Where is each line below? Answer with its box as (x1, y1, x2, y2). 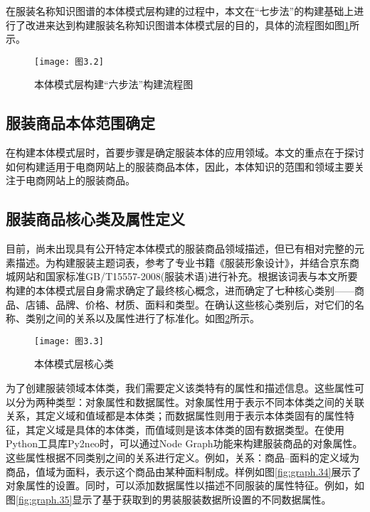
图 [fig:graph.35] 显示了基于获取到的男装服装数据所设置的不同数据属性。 (6, 491, 332, 506)
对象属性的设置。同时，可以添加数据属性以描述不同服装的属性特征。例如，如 (6, 478, 364, 493)
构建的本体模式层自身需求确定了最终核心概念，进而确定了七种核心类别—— (6, 283, 354, 297)
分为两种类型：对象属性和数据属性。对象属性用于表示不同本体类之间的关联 (15, 394, 364, 409)
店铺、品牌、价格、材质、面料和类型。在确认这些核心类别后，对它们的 (25, 297, 354, 311)
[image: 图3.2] (34, 56, 104, 67)
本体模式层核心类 (34, 356, 114, 371)
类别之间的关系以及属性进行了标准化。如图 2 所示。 (25, 311, 260, 326)
